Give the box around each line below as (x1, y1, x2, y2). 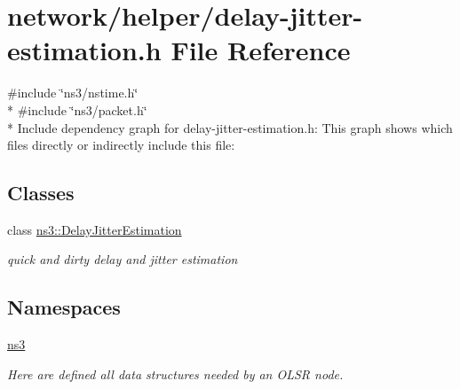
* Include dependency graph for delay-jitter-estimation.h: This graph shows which (7, 118, 453, 136)
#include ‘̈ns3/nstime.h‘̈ (7, 83, 139, 102)
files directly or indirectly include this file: (7, 136, 235, 154)
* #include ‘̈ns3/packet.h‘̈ (7, 100, 147, 119)
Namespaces (7, 293, 121, 321)
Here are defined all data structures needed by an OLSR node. (7, 364, 344, 383)
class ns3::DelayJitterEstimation (7, 220, 182, 238)
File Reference (171, 32, 351, 68)
